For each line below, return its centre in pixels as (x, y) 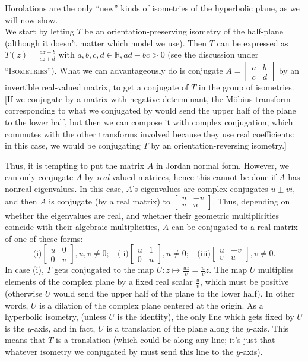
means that (25, 340)
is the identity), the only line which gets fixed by (206, 317)
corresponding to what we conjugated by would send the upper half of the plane (150, 110)
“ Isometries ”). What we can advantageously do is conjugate (114, 70)
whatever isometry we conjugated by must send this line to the (119, 351)
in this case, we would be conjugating (73, 145)
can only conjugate (39, 177)
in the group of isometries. (246, 87)
